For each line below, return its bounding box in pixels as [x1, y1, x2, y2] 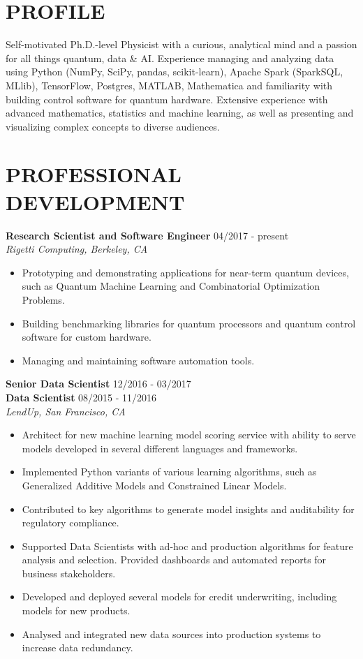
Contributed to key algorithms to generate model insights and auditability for [22, 501, 355, 516]
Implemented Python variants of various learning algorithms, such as [22, 464, 317, 479]
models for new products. [22, 603, 131, 618]
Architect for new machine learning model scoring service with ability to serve [22, 427, 356, 442]
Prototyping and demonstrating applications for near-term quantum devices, [22, 265, 349, 279]
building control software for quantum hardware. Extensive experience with [6, 91, 328, 106]
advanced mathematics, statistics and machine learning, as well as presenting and [6, 105, 354, 120]
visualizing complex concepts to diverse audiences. [6, 119, 220, 133]
